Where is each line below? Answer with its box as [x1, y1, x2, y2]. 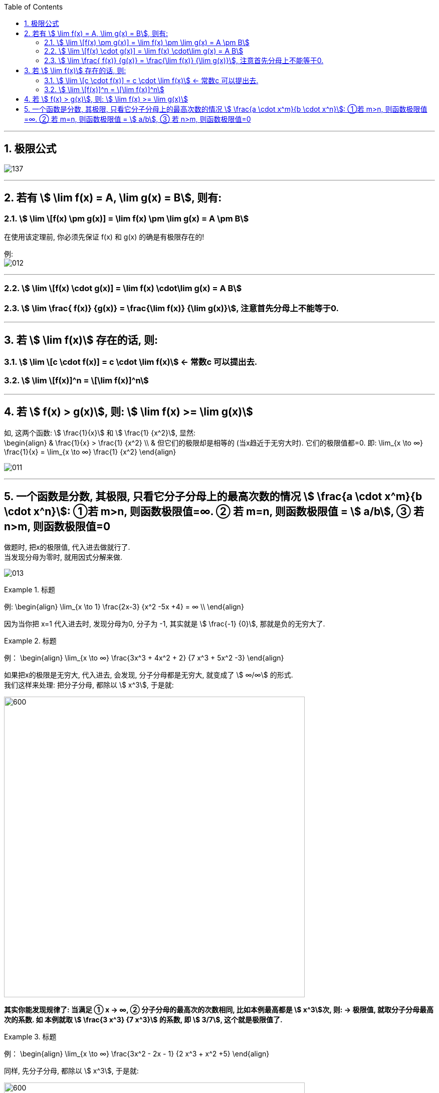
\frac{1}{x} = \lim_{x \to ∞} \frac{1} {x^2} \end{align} [4, 447, 176, 456]
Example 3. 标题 [4, 1032, 57, 1041]
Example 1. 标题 [4, 585, 55, 594]
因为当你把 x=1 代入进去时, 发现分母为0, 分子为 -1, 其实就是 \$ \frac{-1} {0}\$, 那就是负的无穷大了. [4, 619, 325, 628]
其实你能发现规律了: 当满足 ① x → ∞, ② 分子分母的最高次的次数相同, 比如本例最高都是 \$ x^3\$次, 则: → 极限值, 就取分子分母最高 [4, 1005, 433, 1014]
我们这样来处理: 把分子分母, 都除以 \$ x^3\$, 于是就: [4, 681, 174, 690]
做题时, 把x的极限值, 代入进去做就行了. [4, 543, 130, 552]
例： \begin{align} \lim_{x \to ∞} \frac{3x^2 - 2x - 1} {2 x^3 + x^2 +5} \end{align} [4, 1049, 270, 1058]
